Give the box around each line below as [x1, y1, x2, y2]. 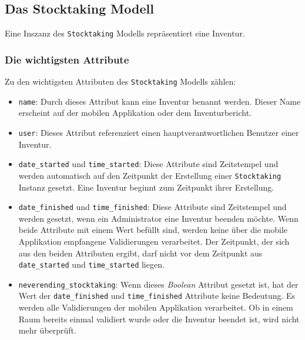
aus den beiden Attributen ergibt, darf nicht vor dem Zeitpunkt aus [18, 246, 263, 259]
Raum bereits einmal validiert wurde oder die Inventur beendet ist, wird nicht [18, 312, 300, 325]
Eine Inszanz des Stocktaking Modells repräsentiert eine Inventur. [5, 27, 245, 39]
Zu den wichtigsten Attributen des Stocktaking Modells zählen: [5, 75, 236, 88]
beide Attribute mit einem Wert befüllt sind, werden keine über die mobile [18, 224, 287, 236]
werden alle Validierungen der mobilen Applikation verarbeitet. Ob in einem [18, 301, 293, 314]
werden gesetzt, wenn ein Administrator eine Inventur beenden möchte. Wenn [18, 212, 299, 224]
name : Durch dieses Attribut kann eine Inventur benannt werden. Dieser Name [18, 95, 301, 107]
